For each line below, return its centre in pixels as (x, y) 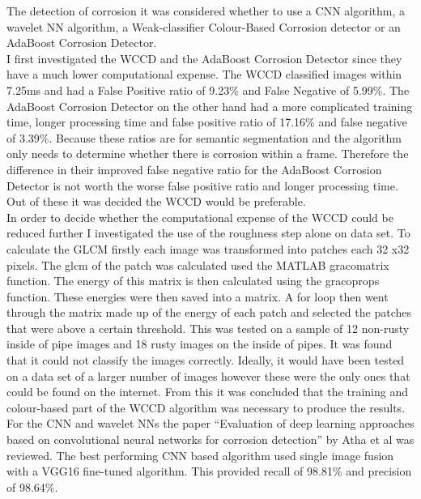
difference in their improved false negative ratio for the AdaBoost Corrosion (194, 169)
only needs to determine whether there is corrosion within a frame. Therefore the (208, 154)
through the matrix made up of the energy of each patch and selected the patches (209, 312)
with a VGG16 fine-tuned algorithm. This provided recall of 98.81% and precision (209, 471)
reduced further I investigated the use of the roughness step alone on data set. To (208, 233)
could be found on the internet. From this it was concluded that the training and (207, 392)
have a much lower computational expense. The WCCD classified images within (204, 74)
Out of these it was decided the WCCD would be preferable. (156, 201)
